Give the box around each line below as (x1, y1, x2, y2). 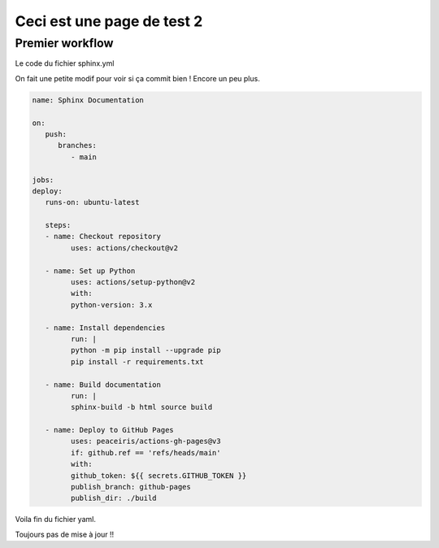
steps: (45, 220, 72, 230)
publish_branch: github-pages (70, 482, 191, 492)
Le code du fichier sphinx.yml (15, 59, 115, 68)
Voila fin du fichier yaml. (15, 515, 97, 524)
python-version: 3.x (70, 300, 153, 309)
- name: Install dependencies (45, 323, 166, 333)
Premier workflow (15, 36, 114, 50)
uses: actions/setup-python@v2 (70, 277, 195, 287)
